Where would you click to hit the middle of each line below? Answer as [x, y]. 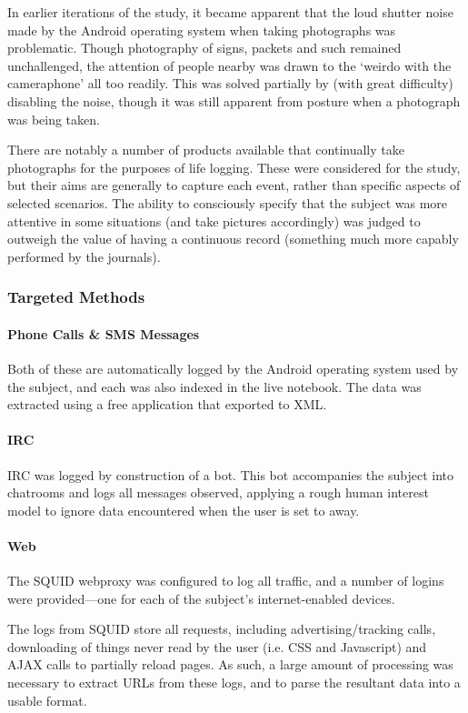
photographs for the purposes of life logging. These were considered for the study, [234, 167]
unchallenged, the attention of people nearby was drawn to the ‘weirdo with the [229, 65]
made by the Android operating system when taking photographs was [202, 30]
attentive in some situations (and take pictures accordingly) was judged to [214, 221]
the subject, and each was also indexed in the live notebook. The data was [214, 386]
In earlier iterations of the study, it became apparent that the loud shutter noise [230, 12]
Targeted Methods [76, 297]
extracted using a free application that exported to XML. [167, 404]
